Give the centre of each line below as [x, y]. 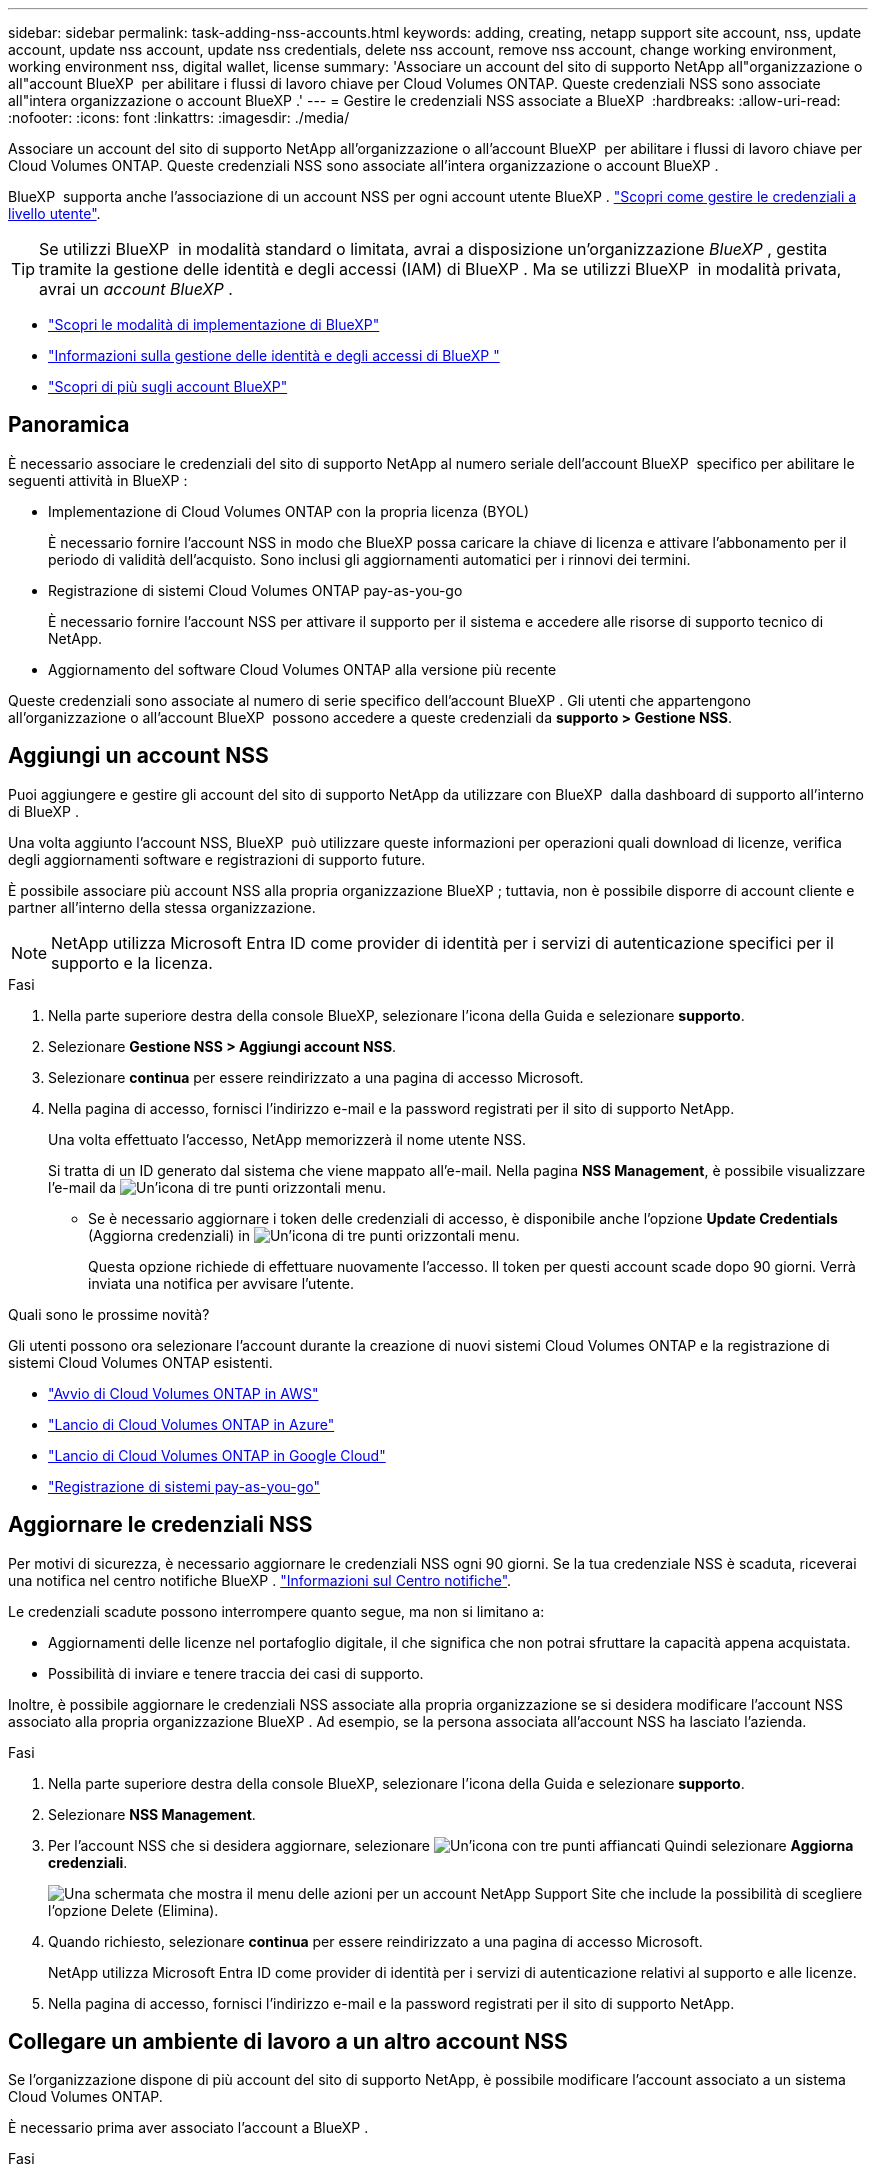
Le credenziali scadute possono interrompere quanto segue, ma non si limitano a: [276, 1611]
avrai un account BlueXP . [136, 289]
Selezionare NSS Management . [152, 1814]
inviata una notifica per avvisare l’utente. [221, 1283]
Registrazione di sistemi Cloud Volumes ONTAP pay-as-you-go [255, 590]
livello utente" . [54, 213]
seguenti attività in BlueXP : [98, 480]
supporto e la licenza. [132, 962]
